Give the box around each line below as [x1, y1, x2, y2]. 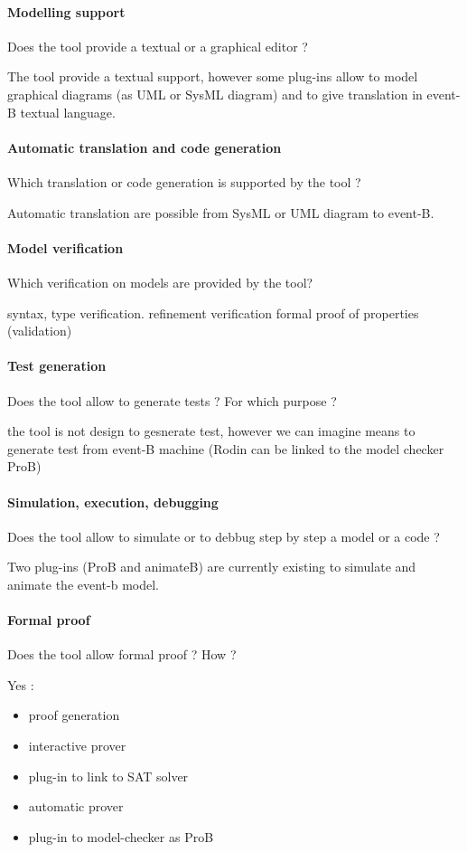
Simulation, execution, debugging [7, 492, 219, 511]
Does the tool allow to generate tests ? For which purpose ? [7, 391, 337, 410]
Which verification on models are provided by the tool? [7, 272, 313, 291]
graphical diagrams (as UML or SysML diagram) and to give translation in [7, 84, 423, 103]
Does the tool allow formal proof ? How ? [7, 645, 237, 664]
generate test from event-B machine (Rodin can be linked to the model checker [7, 439, 444, 458]
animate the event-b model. [7, 574, 159, 593]
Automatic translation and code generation [7, 137, 282, 156]
